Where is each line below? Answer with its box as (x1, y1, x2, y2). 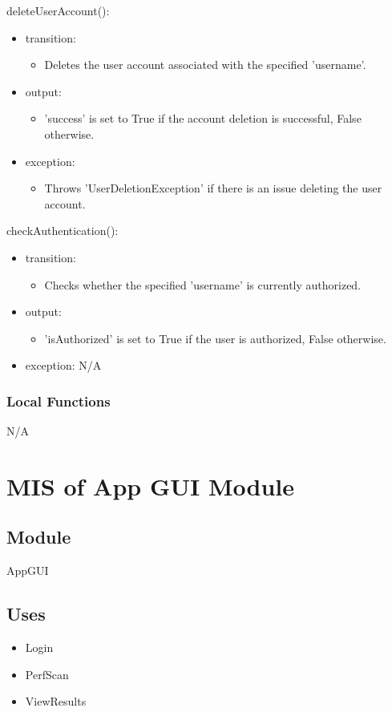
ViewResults (25, 693, 87, 710)
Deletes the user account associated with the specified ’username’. (44, 56, 366, 73)
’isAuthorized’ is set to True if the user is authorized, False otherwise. (44, 330, 386, 346)
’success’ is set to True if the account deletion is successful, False (44, 110, 362, 127)
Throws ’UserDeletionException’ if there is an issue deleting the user (44, 180, 382, 196)
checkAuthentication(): (6, 222, 119, 239)
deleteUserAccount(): (6, 2, 110, 18)
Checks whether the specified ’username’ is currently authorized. (44, 276, 362, 293)
